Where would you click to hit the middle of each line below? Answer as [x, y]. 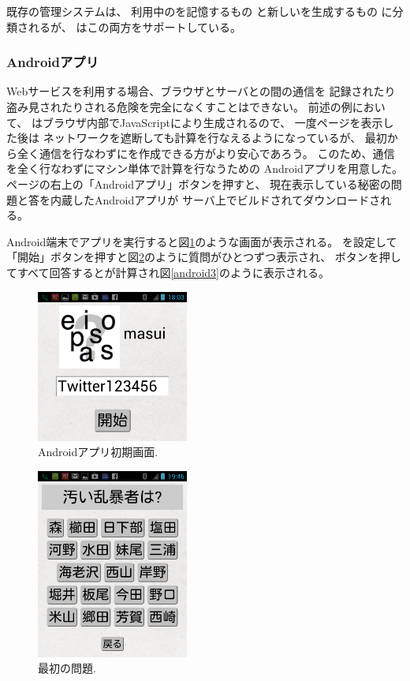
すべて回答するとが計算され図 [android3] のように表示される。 [173, 272]
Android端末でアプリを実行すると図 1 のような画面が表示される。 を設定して [202, 241]
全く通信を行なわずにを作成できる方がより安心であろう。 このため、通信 [206, 153]
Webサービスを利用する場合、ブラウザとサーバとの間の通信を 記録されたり [201, 91]
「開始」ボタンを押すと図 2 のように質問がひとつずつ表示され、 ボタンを [193, 257]
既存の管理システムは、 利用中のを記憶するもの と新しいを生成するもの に [199, 11]
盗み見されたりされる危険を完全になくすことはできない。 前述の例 [179, 107]
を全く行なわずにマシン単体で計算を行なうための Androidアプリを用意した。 [205, 168]
